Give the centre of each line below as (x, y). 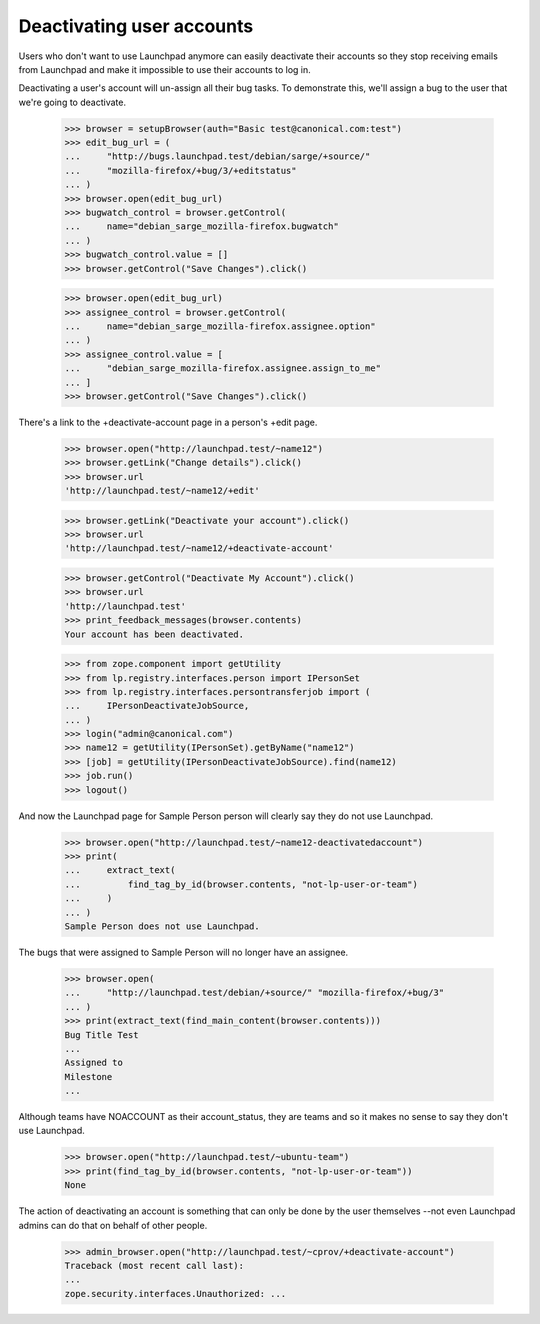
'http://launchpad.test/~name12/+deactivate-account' (199, 548)
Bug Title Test (101, 1034)
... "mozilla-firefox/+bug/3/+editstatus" (180, 170)
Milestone (88, 1076)
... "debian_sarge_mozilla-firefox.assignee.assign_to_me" (223, 368)
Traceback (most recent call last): (154, 1265)
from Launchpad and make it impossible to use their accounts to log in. (165, 69)
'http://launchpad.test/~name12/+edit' (162, 491)
